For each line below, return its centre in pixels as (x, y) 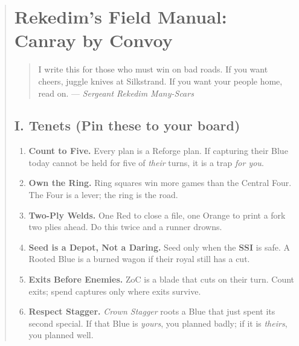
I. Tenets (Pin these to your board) (127, 125)
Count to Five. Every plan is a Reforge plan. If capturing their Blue (158, 151)
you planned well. (61, 335)
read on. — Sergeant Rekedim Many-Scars (116, 93)
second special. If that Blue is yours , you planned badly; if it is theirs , (158, 323)
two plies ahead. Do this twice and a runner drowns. (125, 227)
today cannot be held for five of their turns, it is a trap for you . (146, 162)
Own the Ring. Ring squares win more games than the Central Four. (160, 183)
